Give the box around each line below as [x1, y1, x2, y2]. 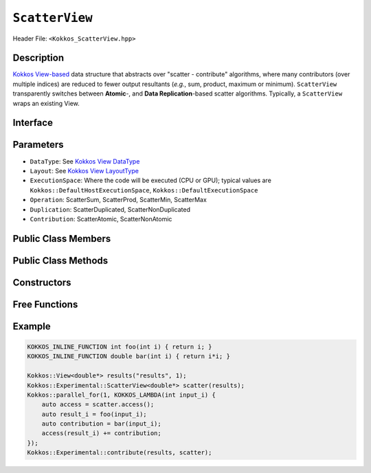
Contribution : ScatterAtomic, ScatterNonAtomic [30, 214, 172, 223]
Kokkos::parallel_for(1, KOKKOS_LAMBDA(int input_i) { [27, 390, 216, 399]
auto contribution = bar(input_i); [41, 420, 161, 428]
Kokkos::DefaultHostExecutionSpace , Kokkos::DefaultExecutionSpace [30, 186, 258, 194]
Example [12, 320, 51, 332]
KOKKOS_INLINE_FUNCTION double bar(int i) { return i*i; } [27, 353, 230, 360]
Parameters [12, 139, 64, 151]
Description [12, 52, 65, 64]
